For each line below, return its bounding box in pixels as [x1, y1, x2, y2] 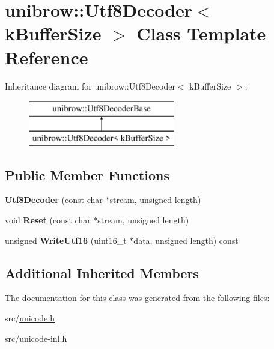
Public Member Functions [5, 165, 169, 184]
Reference [5, 44, 88, 69]
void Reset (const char [5, 214, 91, 226]
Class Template [136, 21, 266, 46]
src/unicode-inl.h [5, 332, 67, 344]
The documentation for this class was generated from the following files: [5, 291, 270, 304]
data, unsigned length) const [133, 234, 239, 246]
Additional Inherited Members [5, 263, 199, 282]
